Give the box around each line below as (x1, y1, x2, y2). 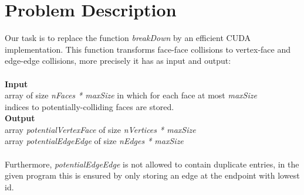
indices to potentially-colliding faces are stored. (5, 100, 174, 112)
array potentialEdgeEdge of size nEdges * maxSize (5, 135, 184, 147)
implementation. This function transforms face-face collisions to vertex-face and (5, 43, 291, 55)
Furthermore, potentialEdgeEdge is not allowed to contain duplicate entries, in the (5, 158, 299, 170)
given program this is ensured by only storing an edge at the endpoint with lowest (5, 169, 300, 182)
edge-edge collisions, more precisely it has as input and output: (5, 54, 231, 67)
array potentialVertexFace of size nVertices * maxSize (5, 123, 196, 135)
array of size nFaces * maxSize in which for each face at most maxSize (5, 89, 257, 101)
